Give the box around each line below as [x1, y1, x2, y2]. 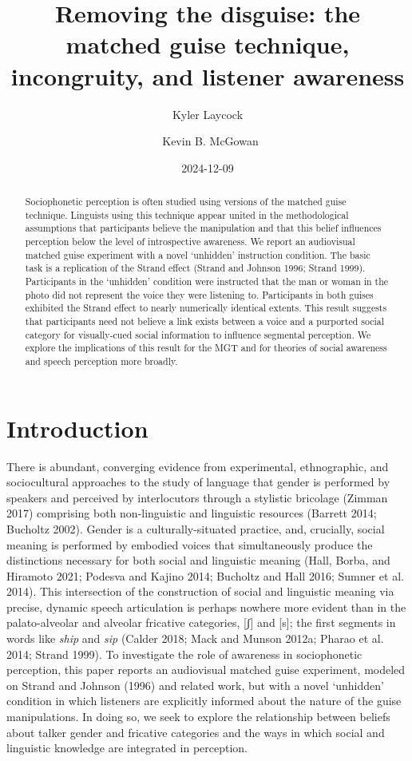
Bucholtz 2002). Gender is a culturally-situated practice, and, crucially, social [6, 520, 385, 537]
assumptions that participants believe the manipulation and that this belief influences [25, 221, 382, 235]
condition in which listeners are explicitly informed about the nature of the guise [6, 692, 402, 709]
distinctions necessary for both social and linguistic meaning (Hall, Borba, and [6, 552, 390, 569]
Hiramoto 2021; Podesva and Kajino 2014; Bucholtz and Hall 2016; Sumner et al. [6, 567, 404, 584]
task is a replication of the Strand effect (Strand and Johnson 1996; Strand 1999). [25, 261, 366, 275]
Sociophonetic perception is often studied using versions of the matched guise [25, 195, 347, 208]
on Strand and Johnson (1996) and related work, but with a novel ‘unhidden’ [6, 676, 384, 693]
